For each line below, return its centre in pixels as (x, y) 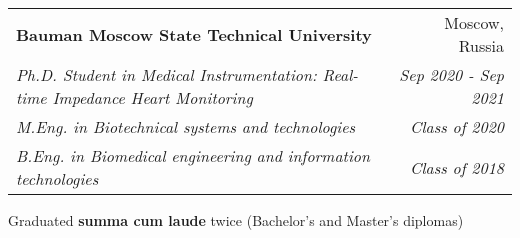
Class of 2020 (456, 126)
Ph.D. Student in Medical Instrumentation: (166, 74)
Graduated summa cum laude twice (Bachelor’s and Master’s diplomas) (236, 220)
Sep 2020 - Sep (451, 74)
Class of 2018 (456, 167)
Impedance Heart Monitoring (152, 97)
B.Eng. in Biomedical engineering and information (193, 155)
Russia (481, 45)
